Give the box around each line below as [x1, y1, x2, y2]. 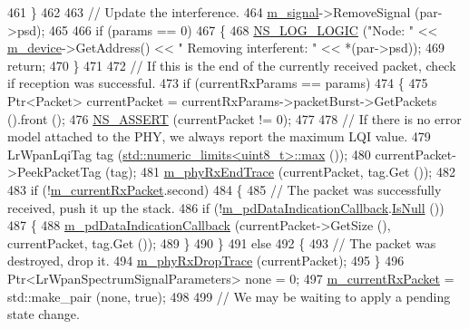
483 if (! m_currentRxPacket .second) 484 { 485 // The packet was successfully [7, 179, 442, 198]
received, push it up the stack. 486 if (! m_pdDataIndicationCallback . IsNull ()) [7, 198, 445, 217]
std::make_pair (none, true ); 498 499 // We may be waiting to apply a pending [7, 286, 451, 305]
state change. [7, 305, 80, 324]
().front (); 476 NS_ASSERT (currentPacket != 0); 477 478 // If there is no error [7, 109, 462, 128]
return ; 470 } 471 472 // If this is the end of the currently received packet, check [7, 55, 456, 74]
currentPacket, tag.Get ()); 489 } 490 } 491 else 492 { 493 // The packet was [7, 233, 436, 252]
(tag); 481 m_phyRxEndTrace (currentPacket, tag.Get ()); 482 [105, 162, 455, 181]
